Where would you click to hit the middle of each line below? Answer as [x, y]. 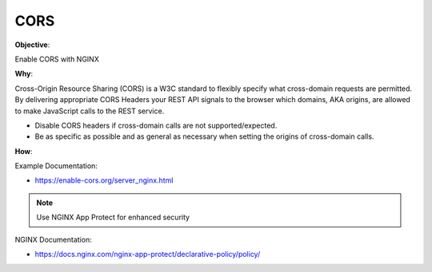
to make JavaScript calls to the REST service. [90, 111]
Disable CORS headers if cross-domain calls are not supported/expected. [156, 125]
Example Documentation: [56, 166]
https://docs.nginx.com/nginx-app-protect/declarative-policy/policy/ [148, 254]
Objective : [32, 45]
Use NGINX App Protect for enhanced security [113, 217]
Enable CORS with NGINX [57, 59]
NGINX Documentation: [53, 239]
